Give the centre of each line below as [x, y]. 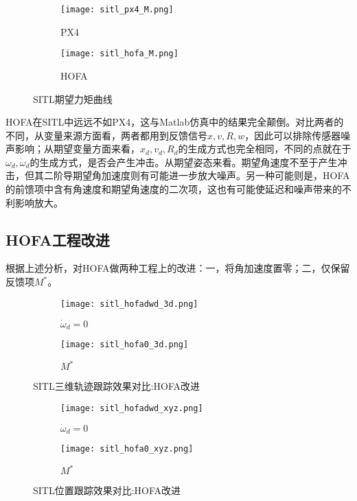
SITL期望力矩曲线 [73, 98]
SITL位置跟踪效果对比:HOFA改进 [107, 490]
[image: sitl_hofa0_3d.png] [125, 344]
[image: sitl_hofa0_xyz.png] [127, 449]
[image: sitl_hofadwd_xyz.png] [132, 408]
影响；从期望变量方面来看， [77, 149]
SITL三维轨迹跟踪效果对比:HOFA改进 [117, 386]
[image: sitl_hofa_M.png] [119, 54]
